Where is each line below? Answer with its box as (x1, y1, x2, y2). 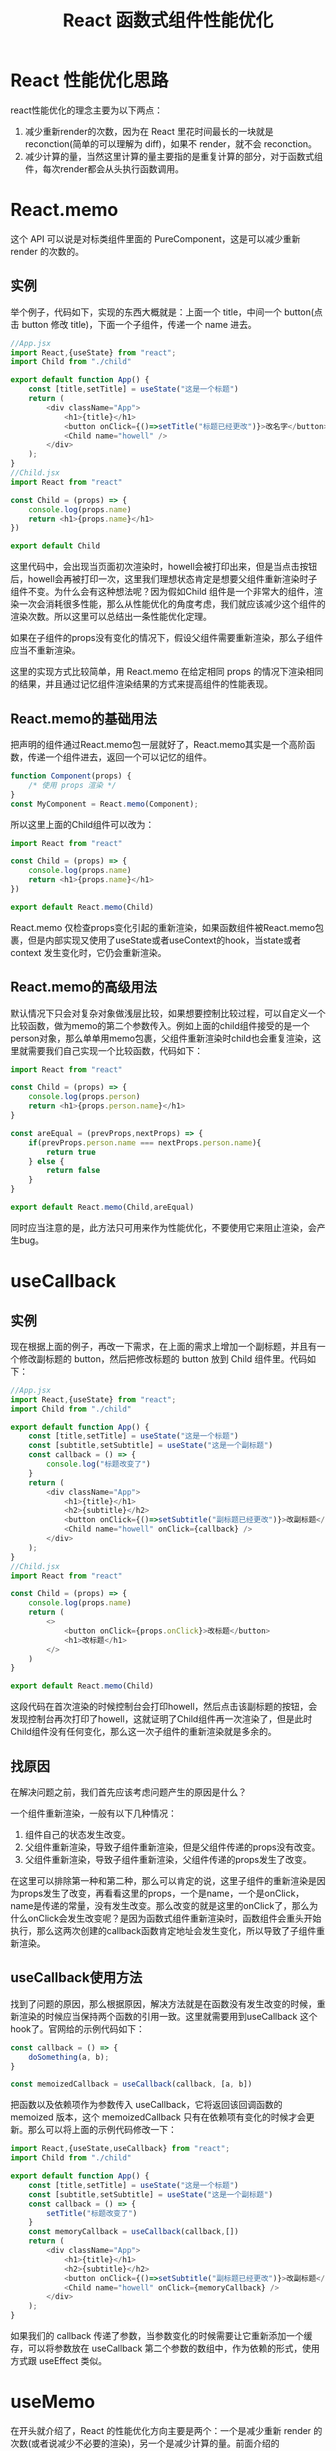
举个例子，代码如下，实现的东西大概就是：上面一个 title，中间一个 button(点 (10, 306, 323, 318)
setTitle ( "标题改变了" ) (46, 2208, 138, 2218)
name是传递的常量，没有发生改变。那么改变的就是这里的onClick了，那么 (10, 1900, 310, 1911)
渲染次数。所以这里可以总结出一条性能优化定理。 (10, 611, 212, 623)
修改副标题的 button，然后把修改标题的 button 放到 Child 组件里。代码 (18, 1352, 308, 1365)
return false (46, 1166, 101, 1176)
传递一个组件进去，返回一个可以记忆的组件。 (27, 751, 212, 763)
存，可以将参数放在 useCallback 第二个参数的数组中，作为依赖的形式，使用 (10, 2342, 320, 2355)
